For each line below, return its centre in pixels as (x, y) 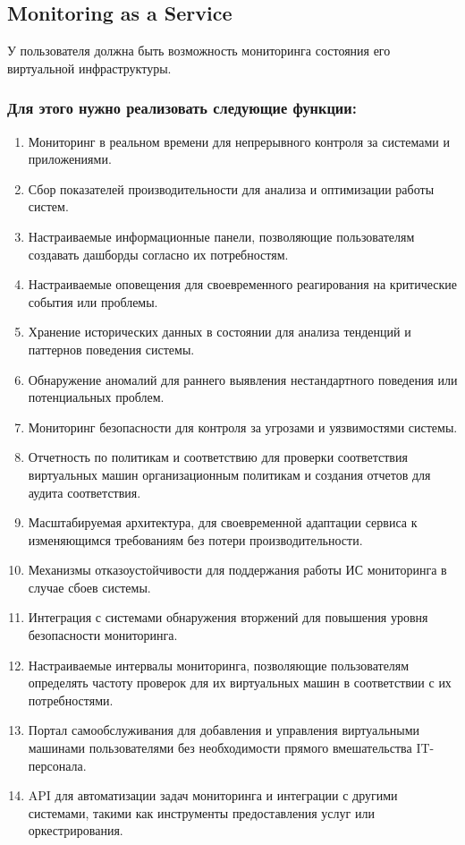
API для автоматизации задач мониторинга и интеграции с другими (213, 795)
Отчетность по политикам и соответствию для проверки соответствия (218, 457)
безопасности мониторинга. (103, 635)
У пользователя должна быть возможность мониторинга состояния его (199, 51)
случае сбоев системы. (89, 587)
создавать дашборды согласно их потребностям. (158, 254)
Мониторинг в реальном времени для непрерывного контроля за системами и (239, 141)
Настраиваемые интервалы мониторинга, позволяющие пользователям (219, 665)
